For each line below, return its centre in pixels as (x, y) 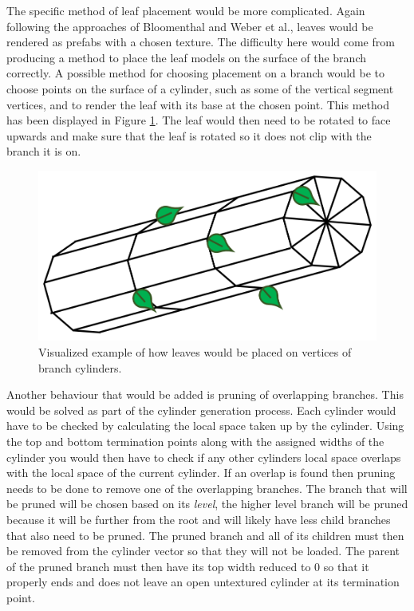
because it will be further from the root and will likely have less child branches (199, 519)
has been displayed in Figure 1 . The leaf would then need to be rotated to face (199, 120)
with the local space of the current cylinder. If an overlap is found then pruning (201, 473)
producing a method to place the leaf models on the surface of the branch (186, 57)
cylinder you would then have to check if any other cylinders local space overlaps (204, 457)
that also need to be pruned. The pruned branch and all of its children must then (205, 535)
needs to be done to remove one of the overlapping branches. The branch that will (207, 488)
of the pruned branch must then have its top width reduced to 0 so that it (188, 566)
